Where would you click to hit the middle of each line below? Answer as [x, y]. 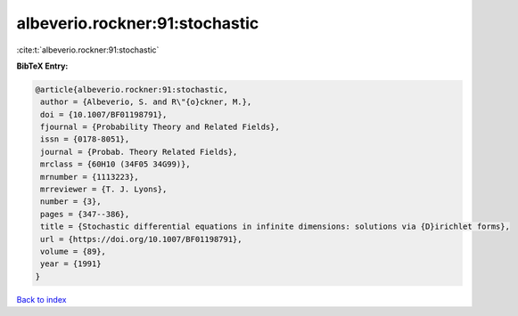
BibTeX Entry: [42, 66]
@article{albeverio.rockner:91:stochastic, [132, 89]
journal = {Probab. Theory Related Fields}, [139, 152]
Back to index [41, 299]
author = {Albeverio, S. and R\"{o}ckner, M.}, [146, 102]
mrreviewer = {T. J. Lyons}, [104, 190]
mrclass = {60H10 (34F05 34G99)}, [115, 164]
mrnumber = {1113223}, [90, 177]
